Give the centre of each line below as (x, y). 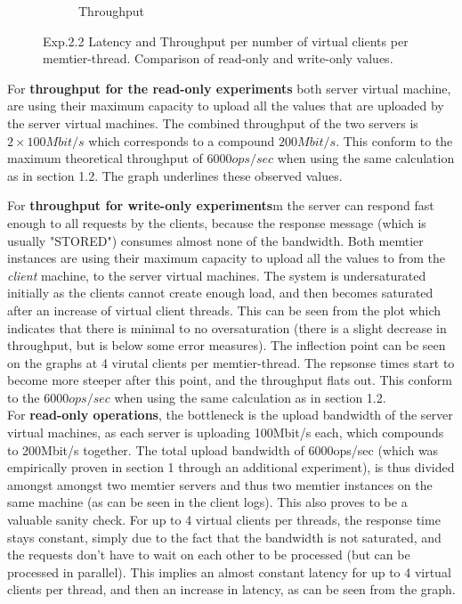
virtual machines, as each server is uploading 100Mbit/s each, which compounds (226, 433)
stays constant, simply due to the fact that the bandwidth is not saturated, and (224, 537)
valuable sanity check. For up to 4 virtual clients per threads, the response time (224, 520)
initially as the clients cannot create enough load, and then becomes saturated (220, 293)
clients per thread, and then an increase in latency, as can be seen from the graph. (231, 589)
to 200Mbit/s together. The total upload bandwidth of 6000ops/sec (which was (223, 449)
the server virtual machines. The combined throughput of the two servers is (213, 122)
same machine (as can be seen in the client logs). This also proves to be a (207, 502)
